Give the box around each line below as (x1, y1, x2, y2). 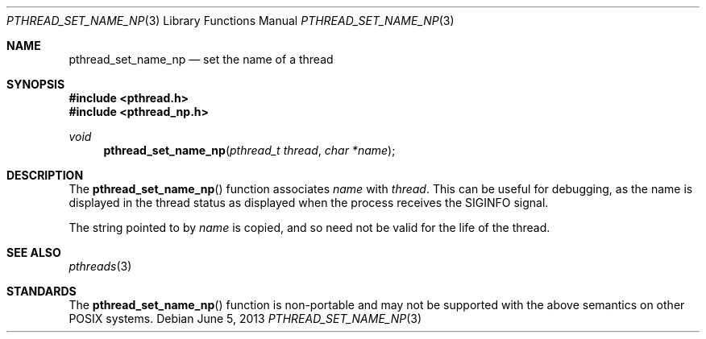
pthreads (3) (69, 259, 132, 273)
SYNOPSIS (6, 77, 65, 91)
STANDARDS (6, 284, 77, 298)
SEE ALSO (6, 246, 61, 259)
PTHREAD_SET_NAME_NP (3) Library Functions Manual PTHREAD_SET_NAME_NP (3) (6, 14, 455, 27)
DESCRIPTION (6, 168, 84, 182)
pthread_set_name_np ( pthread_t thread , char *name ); (103, 143, 396, 157)
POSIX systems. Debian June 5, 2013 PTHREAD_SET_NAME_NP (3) (69, 312, 422, 325)
